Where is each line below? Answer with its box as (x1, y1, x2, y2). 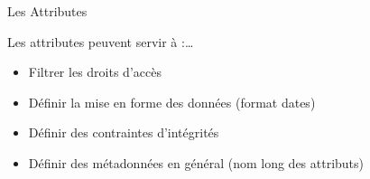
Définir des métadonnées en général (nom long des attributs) (28, 153, 365, 172)
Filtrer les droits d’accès (28, 62, 162, 81)
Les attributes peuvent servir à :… (7, 32, 194, 51)
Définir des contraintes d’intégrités (28, 123, 219, 142)
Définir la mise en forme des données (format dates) (28, 92, 316, 111)
